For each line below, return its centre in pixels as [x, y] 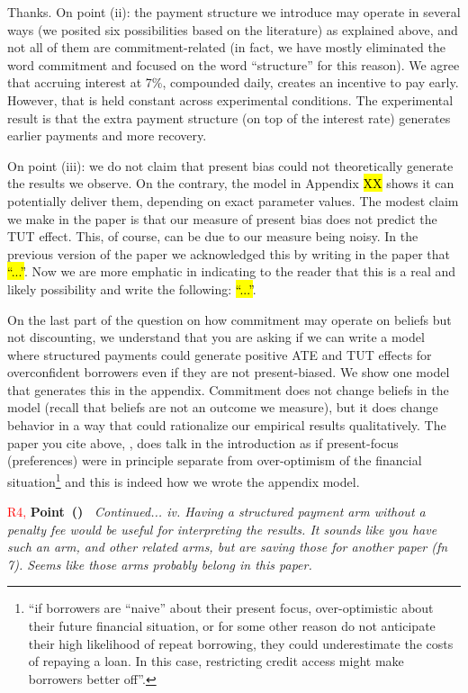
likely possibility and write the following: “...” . [132, 288]
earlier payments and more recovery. [107, 135]
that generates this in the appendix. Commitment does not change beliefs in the [228, 389]
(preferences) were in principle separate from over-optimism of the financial [215, 460]
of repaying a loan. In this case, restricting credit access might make [216, 661]
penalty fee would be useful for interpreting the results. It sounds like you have [222, 529]
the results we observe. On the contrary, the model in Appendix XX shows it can [231, 183]
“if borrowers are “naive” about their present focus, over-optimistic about [231, 608]
